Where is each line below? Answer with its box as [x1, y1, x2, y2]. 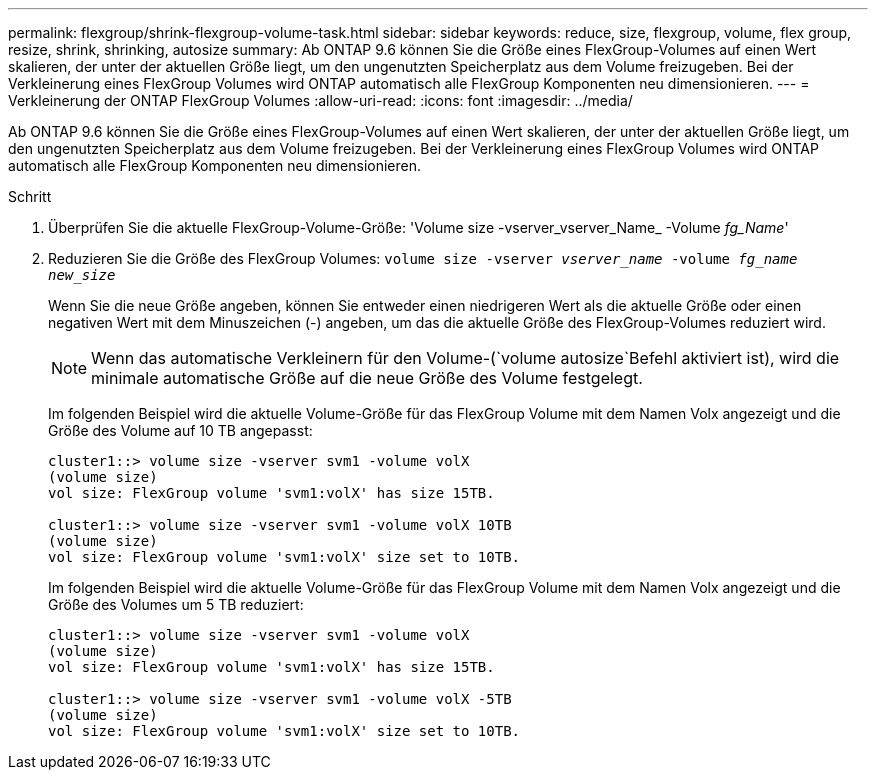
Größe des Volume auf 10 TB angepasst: [48, 422, 313, 439]
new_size [48, 267, 116, 283]
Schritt [8, 188, 52, 205]
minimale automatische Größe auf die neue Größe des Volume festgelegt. [91, 368, 643, 388]
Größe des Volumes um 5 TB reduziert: [48, 596, 304, 613]
